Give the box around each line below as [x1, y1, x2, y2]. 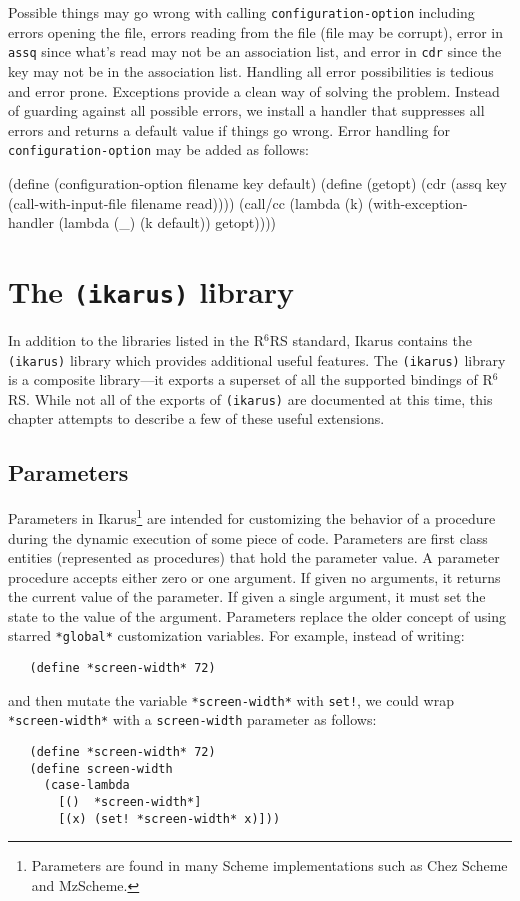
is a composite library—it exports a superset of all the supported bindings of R [8, 369, 493, 390]
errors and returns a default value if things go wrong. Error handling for [8, 119, 450, 140]
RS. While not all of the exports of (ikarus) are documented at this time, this [8, 388, 493, 409]
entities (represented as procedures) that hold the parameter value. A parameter [8, 547, 500, 568]
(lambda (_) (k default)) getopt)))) [58, 212, 277, 233]
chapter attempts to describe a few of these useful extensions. [8, 408, 385, 429]
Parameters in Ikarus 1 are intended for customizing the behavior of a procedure [8, 505, 496, 528]
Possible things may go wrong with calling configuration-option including [8, 2, 475, 22]
